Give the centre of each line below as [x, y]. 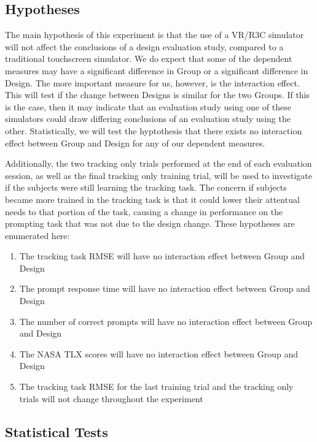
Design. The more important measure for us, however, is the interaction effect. [152, 82]
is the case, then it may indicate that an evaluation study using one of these [148, 106]
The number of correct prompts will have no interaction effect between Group [166, 321]
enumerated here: [37, 235]
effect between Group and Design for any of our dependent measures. [135, 143]
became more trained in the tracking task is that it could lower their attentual [152, 199]
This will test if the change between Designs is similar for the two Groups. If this [158, 95]
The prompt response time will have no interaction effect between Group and [165, 288]
